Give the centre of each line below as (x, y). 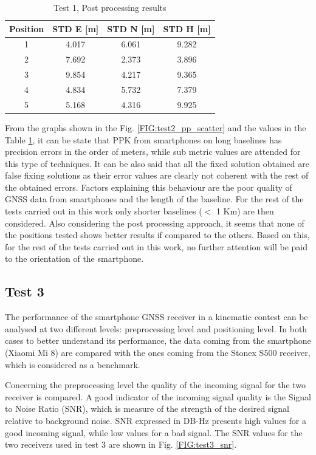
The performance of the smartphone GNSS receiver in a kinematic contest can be (156, 317)
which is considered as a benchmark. (73, 364)
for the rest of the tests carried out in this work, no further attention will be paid (156, 246)
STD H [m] (187, 28)
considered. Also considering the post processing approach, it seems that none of (155, 223)
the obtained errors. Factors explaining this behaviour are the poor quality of (149, 187)
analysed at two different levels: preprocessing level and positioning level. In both (156, 328)
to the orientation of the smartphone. (74, 258)
